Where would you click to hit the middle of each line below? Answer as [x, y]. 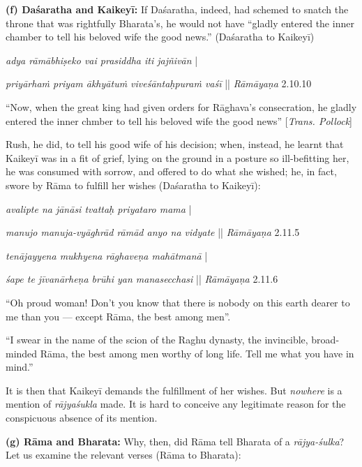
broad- [325, 340]
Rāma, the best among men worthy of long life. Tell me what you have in [197, 353]
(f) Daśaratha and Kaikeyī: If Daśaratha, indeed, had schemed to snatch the [177, 9]
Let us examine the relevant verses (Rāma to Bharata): [123, 455]
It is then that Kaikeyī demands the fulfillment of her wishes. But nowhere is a [174, 390]
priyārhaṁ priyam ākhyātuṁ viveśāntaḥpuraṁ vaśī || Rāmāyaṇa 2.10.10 [159, 83]
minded [22, 353]
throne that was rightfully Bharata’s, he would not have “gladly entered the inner [180, 23]
